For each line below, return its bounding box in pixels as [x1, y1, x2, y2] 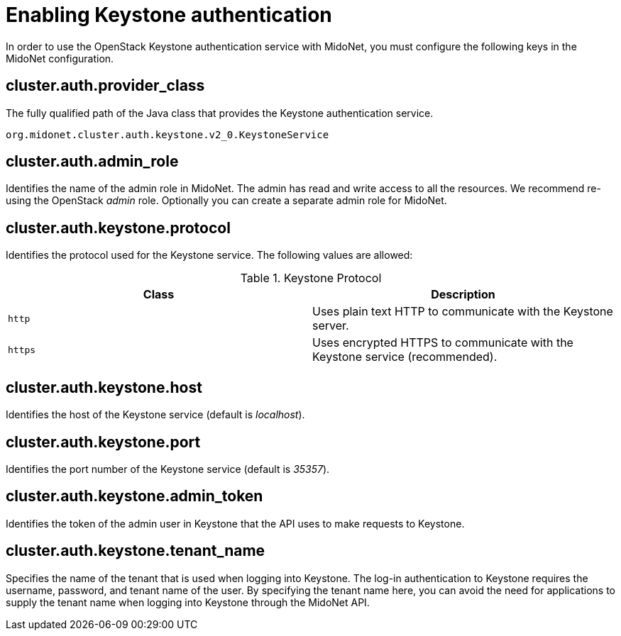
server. [312, 318, 349, 333]
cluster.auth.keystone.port [6, 433, 201, 451]
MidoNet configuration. [6, 52, 114, 65]
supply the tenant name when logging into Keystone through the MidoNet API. [6, 596, 370, 608]
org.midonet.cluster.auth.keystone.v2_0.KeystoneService [6, 128, 329, 140]
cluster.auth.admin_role [6, 152, 179, 171]
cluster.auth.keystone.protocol [6, 218, 231, 237]
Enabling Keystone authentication [6, 3, 332, 27]
